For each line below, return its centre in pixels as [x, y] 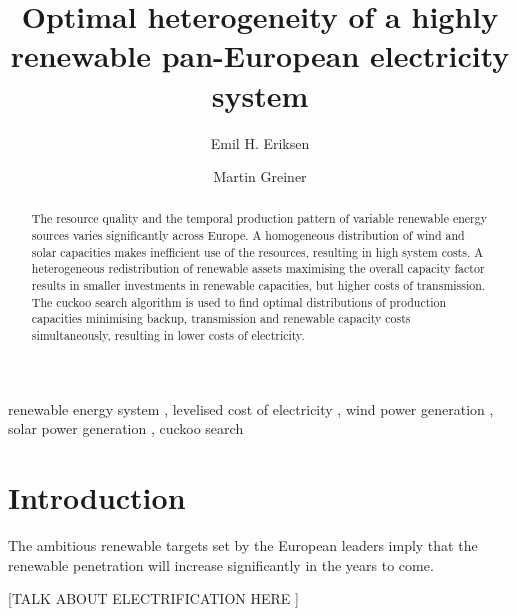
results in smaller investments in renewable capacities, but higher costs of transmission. [258, 285]
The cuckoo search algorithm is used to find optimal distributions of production [239, 301]
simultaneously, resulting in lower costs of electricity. [168, 335]
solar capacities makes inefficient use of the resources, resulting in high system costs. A [257, 251]
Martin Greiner [260, 176]
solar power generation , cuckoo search [126, 428]
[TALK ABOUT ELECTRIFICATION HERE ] [153, 598]
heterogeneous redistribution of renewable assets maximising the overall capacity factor [258, 268]
